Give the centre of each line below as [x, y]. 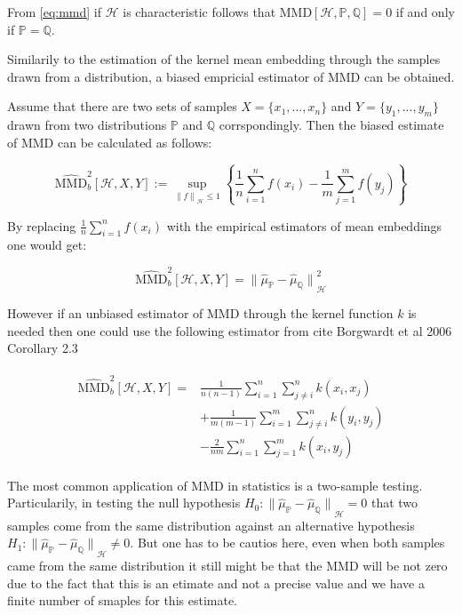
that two [394, 503]
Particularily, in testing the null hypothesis [124, 503]
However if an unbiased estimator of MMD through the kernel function [200, 313]
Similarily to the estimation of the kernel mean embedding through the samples [224, 59]
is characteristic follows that [199, 12]
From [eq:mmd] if [55, 12]
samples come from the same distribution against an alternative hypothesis [211, 525]
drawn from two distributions [87, 125]
